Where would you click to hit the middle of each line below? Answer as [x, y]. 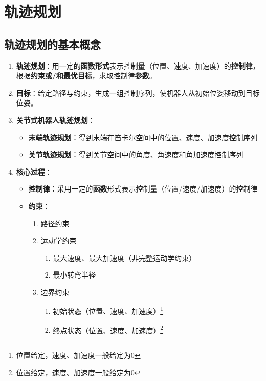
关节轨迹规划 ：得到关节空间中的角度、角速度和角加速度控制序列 [136, 154]
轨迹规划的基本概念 [52, 44]
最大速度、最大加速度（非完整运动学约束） [125, 257]
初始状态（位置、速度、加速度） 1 [108, 310]
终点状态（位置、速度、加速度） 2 [108, 329]
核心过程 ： [34, 171]
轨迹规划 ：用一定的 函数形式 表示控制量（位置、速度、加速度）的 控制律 [134, 65]
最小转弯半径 [74, 275]
